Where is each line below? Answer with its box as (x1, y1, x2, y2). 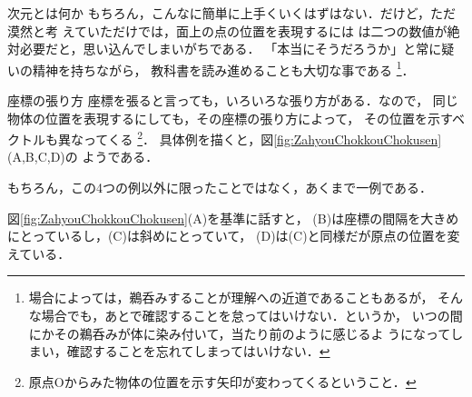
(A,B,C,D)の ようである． (7, 147, 159, 166)
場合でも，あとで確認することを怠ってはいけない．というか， (41, 306, 408, 325)
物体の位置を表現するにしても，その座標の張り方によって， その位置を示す (7, 108, 452, 127)
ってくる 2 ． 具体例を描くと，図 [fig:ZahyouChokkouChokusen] (83, 127, 442, 148)
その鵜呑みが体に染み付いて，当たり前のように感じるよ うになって (54, 323, 451, 342)
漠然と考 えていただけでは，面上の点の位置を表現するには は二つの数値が (7, 21, 447, 40)
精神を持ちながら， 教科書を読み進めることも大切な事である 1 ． (32, 57, 415, 79)
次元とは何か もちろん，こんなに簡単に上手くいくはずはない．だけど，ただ (7, 4, 456, 22)
